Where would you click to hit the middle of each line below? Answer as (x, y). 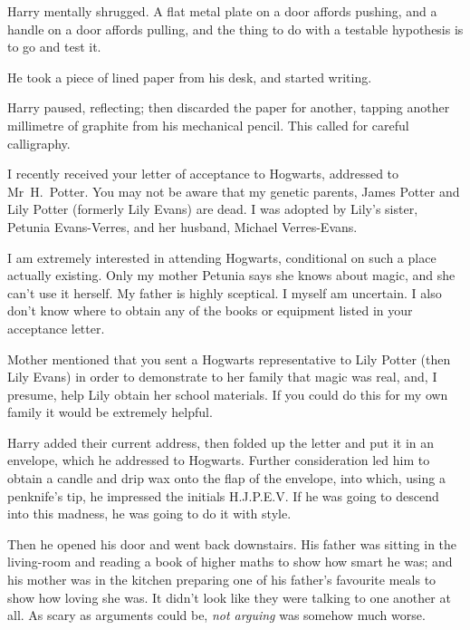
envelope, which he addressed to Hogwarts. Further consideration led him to (219, 460)
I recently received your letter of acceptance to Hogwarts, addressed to (203, 174)
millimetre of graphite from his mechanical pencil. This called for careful (208, 125)
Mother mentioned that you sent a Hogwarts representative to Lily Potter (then (229, 359)
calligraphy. (39, 143)
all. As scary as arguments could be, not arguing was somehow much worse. (216, 615)
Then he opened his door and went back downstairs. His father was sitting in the (232, 543)
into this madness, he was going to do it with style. (149, 514)
